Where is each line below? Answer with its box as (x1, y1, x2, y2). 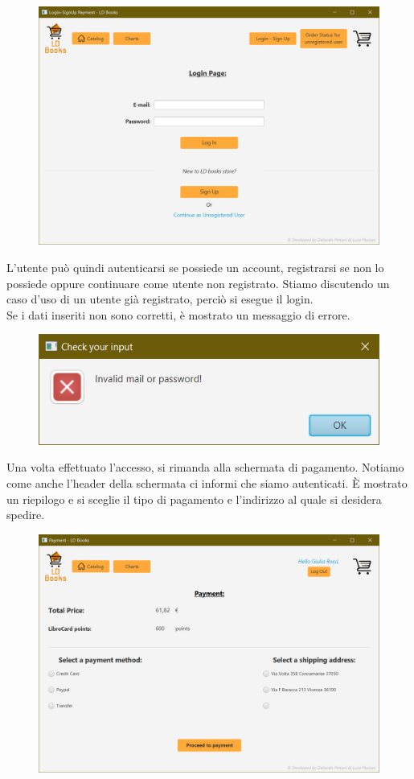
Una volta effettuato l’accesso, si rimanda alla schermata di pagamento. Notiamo (6, 459, 404, 476)
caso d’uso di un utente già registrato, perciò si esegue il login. (6, 291, 314, 307)
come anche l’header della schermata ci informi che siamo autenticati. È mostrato (6, 474, 408, 491)
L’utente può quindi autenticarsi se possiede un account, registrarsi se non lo (6, 259, 384, 276)
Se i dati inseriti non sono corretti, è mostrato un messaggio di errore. (6, 306, 350, 323)
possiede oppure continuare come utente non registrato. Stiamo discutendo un (6, 274, 390, 291)
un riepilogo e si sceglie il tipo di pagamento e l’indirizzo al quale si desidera (6, 490, 382, 507)
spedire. (6, 506, 45, 523)
